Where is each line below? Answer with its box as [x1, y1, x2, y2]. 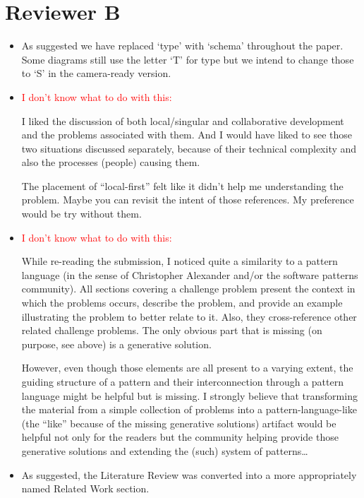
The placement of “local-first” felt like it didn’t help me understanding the [21, 178, 344, 193]
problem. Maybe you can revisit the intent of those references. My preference [21, 192, 354, 207]
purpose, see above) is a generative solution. [21, 336, 212, 351]
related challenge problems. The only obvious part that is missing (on [21, 323, 322, 338]
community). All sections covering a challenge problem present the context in [21, 281, 356, 296]
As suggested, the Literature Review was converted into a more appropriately [21, 467, 357, 482]
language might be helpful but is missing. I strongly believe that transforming [21, 388, 358, 403]
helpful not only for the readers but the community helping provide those [21, 429, 339, 444]
